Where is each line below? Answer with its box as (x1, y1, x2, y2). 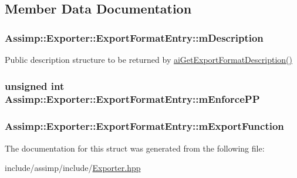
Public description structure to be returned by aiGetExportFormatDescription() (5, 53, 292, 65)
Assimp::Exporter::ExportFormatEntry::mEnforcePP (5, 92, 260, 106)
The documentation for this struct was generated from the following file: (5, 142, 265, 154)
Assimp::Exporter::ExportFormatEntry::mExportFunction (5, 119, 284, 133)
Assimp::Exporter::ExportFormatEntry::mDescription (5, 30, 264, 45)
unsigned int (5, 78, 65, 93)
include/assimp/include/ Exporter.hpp (5, 162, 141, 174)
